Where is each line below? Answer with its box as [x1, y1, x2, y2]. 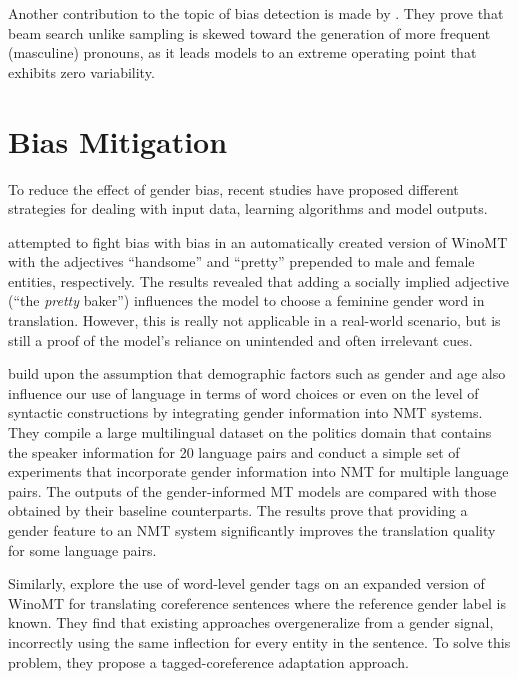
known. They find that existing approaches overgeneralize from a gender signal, [8, 612, 494, 633]
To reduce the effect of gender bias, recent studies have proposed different [8, 178, 459, 199]
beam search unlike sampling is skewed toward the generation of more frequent [8, 22, 491, 43]
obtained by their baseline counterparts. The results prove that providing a [8, 500, 468, 521]
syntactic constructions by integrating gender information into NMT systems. [8, 402, 483, 423]
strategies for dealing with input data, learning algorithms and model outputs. [8, 198, 488, 219]
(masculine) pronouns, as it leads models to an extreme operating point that [8, 42, 477, 63]
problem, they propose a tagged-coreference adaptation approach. [8, 651, 409, 672]
